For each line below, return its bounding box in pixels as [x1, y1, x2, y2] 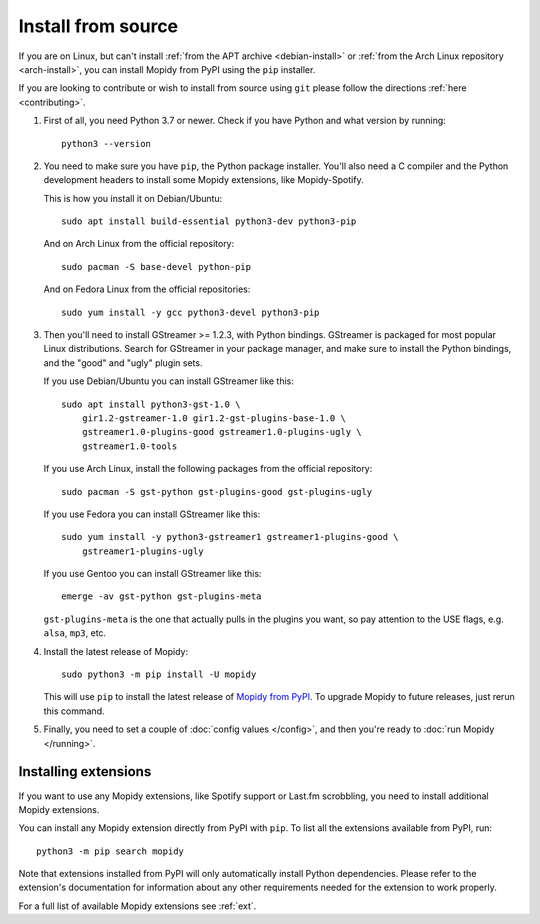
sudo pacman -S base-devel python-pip [61, 261, 252, 272]
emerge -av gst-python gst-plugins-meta [61, 591, 262, 602]
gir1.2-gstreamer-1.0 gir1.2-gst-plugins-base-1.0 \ [81, 412, 347, 424]
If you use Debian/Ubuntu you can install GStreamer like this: [43, 375, 295, 387]
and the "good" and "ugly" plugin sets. [43, 356, 203, 369]
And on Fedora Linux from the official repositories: [43, 283, 251, 295]
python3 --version [61, 138, 152, 149]
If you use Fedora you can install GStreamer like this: [43, 508, 261, 520]
